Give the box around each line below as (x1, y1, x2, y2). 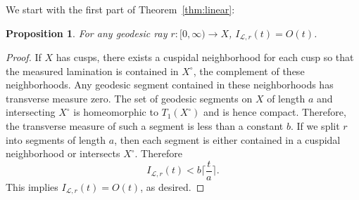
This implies (6, 179, 58, 194)
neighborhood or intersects (6, 146, 120, 161)
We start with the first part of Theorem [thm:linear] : (6, 2, 235, 16)
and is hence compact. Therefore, (203, 105, 346, 119)
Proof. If (6, 50, 42, 65)
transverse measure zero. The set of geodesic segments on (6, 91, 253, 105)
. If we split (290, 119, 340, 133)
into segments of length (6, 132, 106, 147)
